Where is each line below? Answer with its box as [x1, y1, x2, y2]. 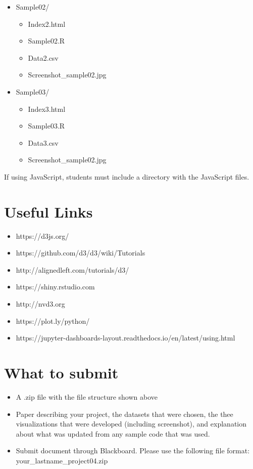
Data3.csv [28, 137, 59, 148]
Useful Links [4, 201, 93, 222]
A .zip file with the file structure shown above [16, 391, 158, 402]
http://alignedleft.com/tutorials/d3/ [16, 264, 129, 275]
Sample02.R [28, 35, 65, 46]
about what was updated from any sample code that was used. [16, 428, 210, 439]
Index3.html [28, 103, 66, 114]
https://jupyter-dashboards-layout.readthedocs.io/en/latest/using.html [16, 332, 235, 343]
